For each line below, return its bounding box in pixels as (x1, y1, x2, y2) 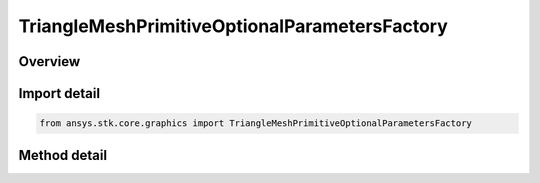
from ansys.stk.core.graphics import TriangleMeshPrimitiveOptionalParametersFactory (39, 118, 472, 129)
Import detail (18, 85, 100, 102)
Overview (18, 53, 81, 70)
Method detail (18, 146, 108, 164)
